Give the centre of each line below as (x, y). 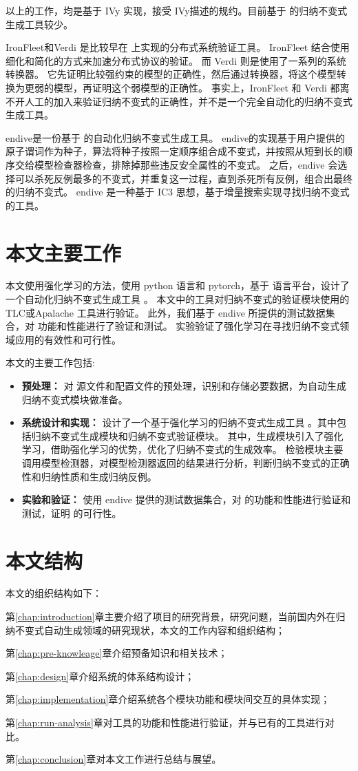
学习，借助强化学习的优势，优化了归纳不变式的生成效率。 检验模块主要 (182, 449)
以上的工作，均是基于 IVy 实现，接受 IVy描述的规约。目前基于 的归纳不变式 (177, 10)
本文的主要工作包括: (50, 362)
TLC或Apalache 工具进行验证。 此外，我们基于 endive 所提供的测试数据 (166, 312)
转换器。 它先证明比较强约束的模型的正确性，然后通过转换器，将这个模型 (171, 74)
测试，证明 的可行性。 (72, 513)
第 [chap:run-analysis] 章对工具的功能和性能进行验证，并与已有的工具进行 (165, 722)
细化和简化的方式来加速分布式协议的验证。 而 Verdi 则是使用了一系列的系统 (176, 60)
